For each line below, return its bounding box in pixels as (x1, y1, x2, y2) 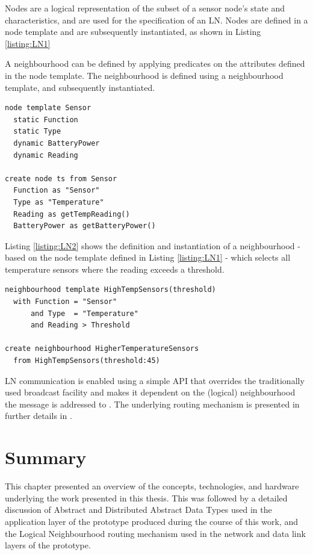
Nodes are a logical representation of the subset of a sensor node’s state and (5, 2, 285, 14)
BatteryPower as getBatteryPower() (13, 222, 156, 231)
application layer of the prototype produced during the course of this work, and (5, 515, 298, 527)
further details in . (5, 409, 72, 422)
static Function (13, 115, 78, 124)
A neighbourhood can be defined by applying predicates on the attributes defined (5, 57, 305, 70)
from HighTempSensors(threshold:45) (13, 356, 160, 365)
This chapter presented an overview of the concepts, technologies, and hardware (5, 480, 299, 492)
